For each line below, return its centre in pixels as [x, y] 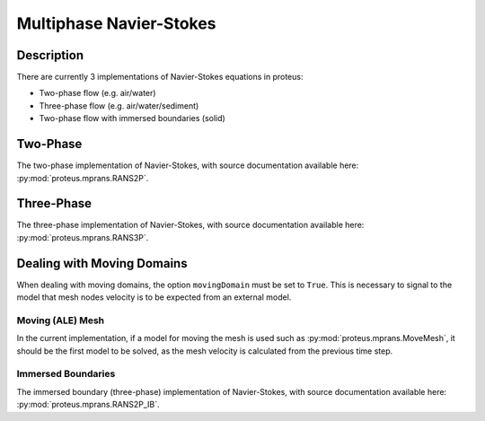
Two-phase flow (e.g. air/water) [97, 93]
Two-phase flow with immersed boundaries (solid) [132, 118]
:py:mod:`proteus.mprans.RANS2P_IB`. [88, 405]
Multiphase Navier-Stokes [116, 23]
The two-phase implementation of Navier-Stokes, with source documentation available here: [188, 165]
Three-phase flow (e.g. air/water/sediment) [119, 105]
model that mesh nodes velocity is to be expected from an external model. [154, 297]
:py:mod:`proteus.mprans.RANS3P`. [83, 237]
